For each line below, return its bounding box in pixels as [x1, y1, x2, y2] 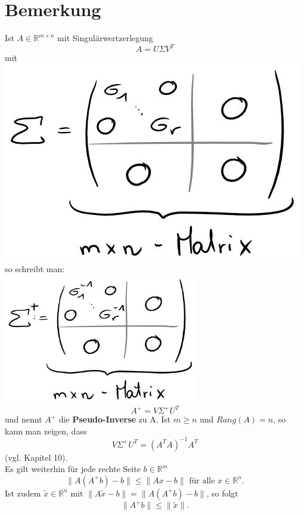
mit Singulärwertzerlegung [57, 32, 153, 44]
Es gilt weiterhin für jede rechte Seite [5, 462, 141, 475]
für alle [189, 476, 215, 485]
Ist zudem [5, 486, 41, 499]
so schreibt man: [5, 263, 65, 275]
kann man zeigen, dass [5, 424, 87, 437]
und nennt [5, 413, 42, 425]
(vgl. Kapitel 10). [5, 451, 68, 463]
